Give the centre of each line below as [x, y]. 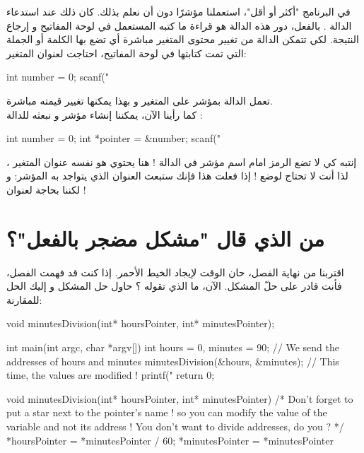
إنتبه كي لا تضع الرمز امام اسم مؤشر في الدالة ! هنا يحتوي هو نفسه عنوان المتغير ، [182, 161]
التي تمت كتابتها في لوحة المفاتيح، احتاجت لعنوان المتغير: [127, 53]
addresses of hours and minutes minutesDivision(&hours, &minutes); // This [173, 361]
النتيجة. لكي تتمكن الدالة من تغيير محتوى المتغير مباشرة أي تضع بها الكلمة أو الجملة [183, 39]
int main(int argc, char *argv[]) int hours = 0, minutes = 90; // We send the [173, 347]
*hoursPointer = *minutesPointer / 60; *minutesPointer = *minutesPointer [170, 440]
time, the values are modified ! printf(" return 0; [111, 375]
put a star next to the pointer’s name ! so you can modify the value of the [167, 412]
